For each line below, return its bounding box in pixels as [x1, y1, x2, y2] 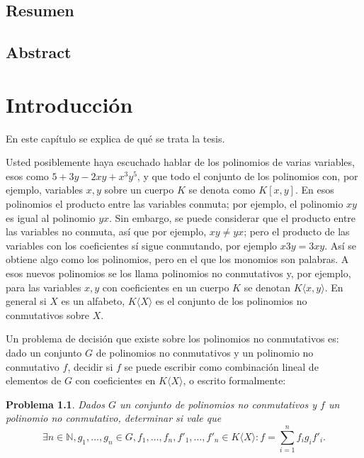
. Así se [324, 238, 357, 252]
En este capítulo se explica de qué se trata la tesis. [6, 130, 225, 145]
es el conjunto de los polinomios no [155, 294, 307, 308]
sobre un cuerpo [104, 182, 174, 197]
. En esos [295, 182, 334, 197]
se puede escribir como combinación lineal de [124, 359, 319, 374]
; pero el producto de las [244, 224, 350, 239]
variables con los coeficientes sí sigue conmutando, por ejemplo [6, 238, 278, 252]
